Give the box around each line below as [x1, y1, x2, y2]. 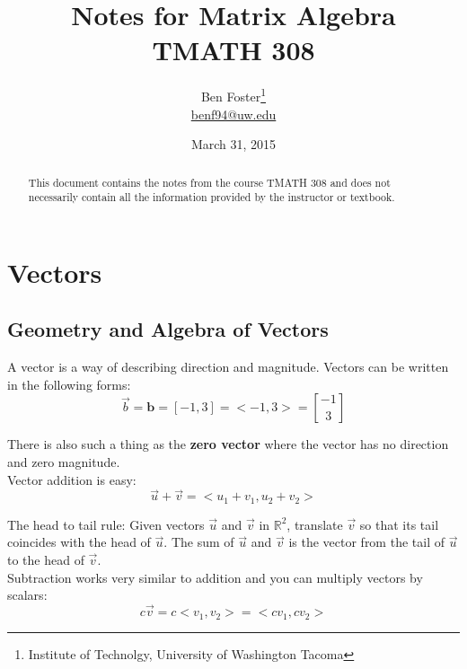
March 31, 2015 [190, 135, 277, 154]
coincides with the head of [7, 533, 151, 551]
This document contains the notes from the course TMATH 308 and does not [28, 174, 391, 189]
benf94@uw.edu [190, 104, 277, 123]
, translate [286, 515, 343, 533]
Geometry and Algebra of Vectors [7, 315, 329, 343]
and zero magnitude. [7, 453, 120, 471]
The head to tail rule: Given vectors [7, 515, 205, 533]
